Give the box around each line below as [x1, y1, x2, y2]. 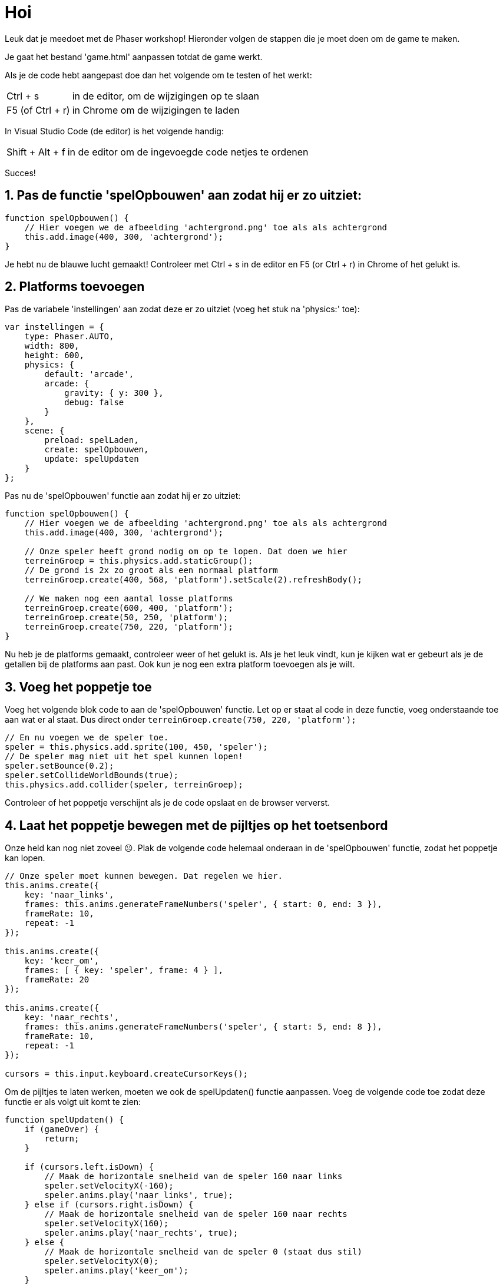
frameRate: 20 [24, 975, 90, 985]
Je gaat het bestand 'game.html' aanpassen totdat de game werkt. [5, 51, 263, 62]
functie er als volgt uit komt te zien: [5, 1097, 141, 1107]
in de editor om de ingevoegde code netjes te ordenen [67, 145, 309, 158]
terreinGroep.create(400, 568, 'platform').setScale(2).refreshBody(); [24, 575, 362, 585]
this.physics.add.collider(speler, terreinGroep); [5, 780, 243, 790]
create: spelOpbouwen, [44, 445, 149, 455]
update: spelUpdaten [44, 454, 139, 464]
